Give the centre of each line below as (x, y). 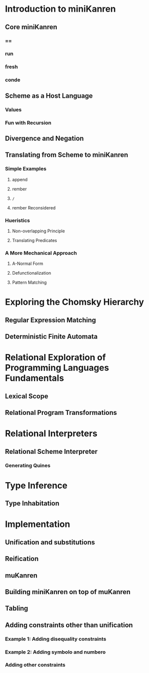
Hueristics (17, 220)
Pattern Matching (29, 282)
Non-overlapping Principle (38, 231)
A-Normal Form (28, 263)
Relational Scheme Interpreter (51, 451)
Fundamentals (34, 378)
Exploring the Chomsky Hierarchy (74, 302)
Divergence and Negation (44, 138)
